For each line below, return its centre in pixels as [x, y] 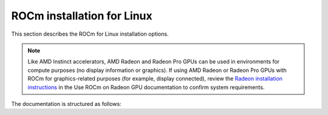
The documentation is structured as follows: [66, 103]
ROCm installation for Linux [82, 16]
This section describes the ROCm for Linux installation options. [90, 34]
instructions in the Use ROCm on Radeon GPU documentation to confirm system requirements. [146, 87]
